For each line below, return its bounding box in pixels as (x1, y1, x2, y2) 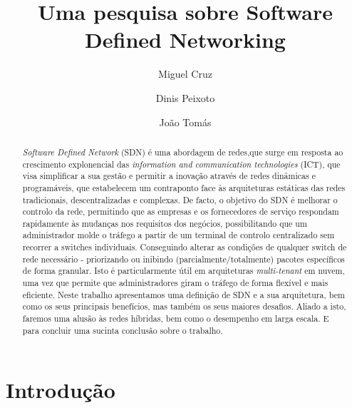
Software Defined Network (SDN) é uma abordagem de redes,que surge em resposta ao (22, 146, 343, 158)
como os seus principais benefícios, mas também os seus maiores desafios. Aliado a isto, (22, 300, 346, 312)
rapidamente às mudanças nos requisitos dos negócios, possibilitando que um (22, 217, 307, 229)
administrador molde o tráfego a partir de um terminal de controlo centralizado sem (22, 229, 335, 241)
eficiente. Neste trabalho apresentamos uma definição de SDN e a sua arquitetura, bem (22, 288, 345, 300)
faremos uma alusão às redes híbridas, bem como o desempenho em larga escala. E (22, 312, 329, 325)
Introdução (6, 375, 115, 404)
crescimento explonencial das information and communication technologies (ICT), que (22, 158, 341, 170)
